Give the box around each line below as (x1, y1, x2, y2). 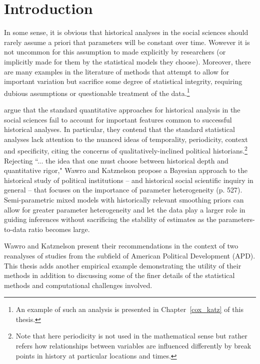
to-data (4, 223, 26, 234)
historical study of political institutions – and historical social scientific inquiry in (4, 174, 253, 185)
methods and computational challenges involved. (4, 279, 152, 290)
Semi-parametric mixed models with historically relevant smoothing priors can (4, 194, 244, 204)
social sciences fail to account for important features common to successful (4, 114, 232, 124)
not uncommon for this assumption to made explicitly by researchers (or (4, 46, 226, 57)
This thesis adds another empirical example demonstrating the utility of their (4, 260, 241, 270)
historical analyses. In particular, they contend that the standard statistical (4, 124, 235, 134)
